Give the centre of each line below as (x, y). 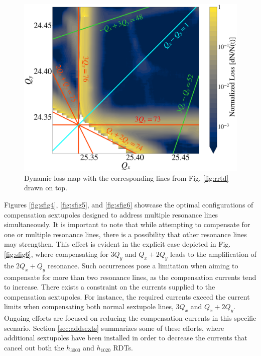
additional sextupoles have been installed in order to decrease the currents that (126, 338)
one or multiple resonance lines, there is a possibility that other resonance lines (125, 234)
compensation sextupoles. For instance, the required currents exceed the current (127, 296)
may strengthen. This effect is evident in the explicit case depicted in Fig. (117, 244)
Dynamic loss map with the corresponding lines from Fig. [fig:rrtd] (126, 177)
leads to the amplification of (213, 254)
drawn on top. (46, 188)
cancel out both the (34, 347)
